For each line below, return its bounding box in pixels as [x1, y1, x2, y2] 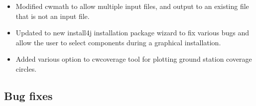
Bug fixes [4, 88, 53, 103]
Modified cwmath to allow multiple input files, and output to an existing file [15, 1, 249, 11]
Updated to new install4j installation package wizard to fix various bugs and [15, 27, 250, 38]
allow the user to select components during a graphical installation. [15, 37, 221, 47]
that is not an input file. [15, 10, 90, 21]
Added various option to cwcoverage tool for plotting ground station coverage [15, 54, 252, 64]
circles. [15, 63, 37, 74]
